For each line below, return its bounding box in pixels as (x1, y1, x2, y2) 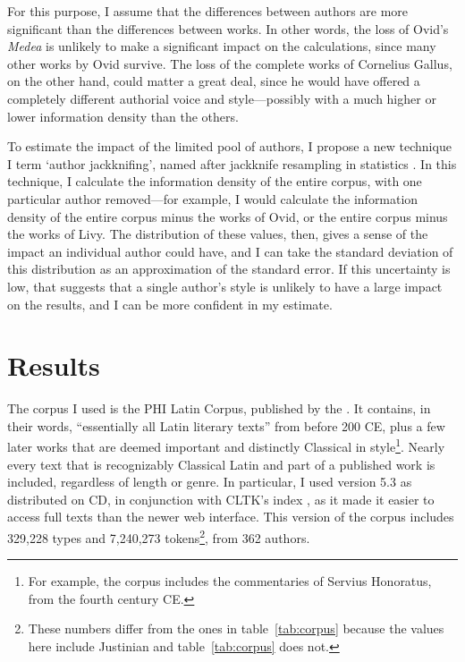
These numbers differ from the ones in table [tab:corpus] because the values (28, 619, 444, 638)
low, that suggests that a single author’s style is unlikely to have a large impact (7, 276, 443, 295)
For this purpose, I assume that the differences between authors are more (7, 2, 409, 20)
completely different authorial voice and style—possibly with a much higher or (7, 89, 436, 107)
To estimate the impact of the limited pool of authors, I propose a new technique (7, 137, 452, 156)
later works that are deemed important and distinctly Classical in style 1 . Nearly (7, 435, 445, 456)
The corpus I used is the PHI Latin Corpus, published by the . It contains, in (7, 399, 431, 418)
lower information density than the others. (7, 106, 239, 125)
